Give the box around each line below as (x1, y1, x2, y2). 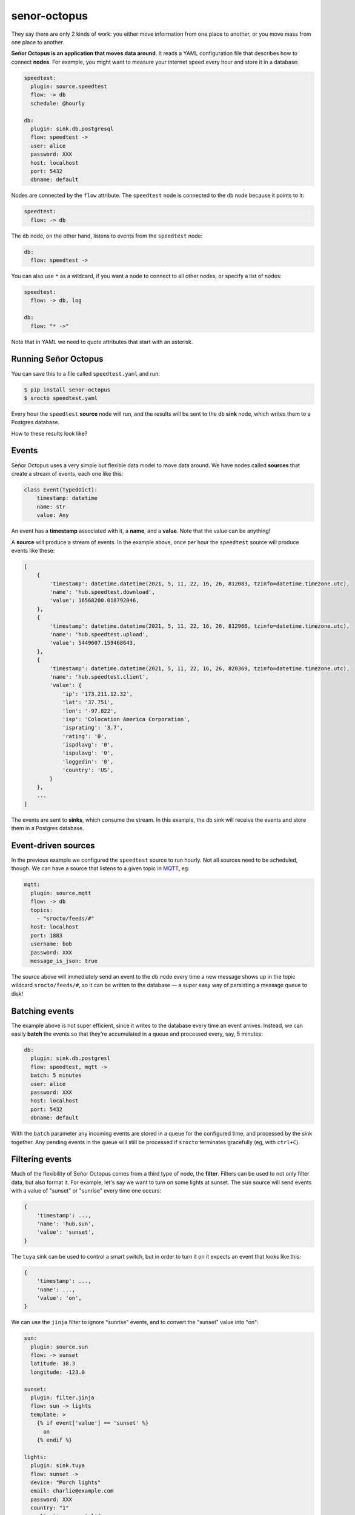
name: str (36, 503, 66, 510)
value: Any (36, 512, 69, 519)
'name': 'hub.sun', (36, 1220, 95, 1227)
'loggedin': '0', (62, 758, 114, 765)
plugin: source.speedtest (30, 83, 107, 90)
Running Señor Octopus (11, 354, 104, 364)
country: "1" (30, 1505, 69, 1511)
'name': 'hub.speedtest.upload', (49, 631, 149, 638)
